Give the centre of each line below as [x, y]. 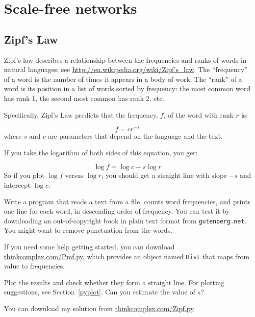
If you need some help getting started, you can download [89, 247]
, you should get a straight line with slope [164, 175]
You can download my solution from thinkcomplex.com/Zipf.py [99, 308]
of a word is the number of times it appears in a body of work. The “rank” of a [123, 79]
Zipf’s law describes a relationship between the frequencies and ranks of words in [125, 60]
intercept [17, 185]
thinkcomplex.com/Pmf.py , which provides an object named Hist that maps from [127, 256]
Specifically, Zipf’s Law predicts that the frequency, [81, 114]
